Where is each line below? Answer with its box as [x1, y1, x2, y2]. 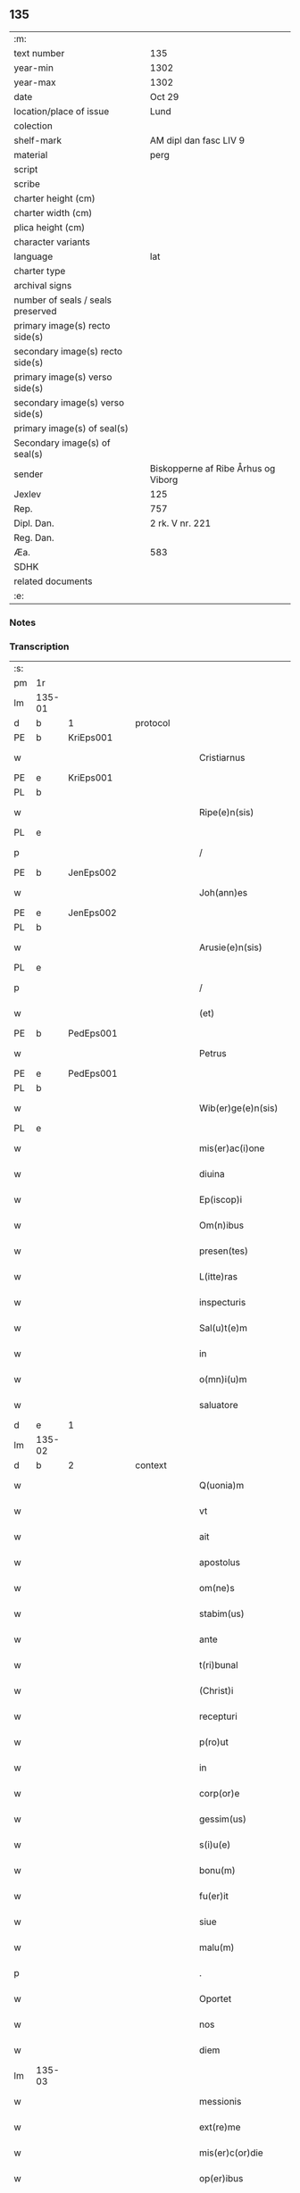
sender [13, 468, 44, 480]
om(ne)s [199, 1582, 235, 1595]
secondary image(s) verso [13, 396, 125, 409]
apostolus [199, 1556, 241, 1569]
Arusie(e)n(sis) [199, 941, 262, 954]
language [13, 250, 54, 263]
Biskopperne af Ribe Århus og [150, 462, 276, 474]
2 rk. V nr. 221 [150, 517, 212, 529]
